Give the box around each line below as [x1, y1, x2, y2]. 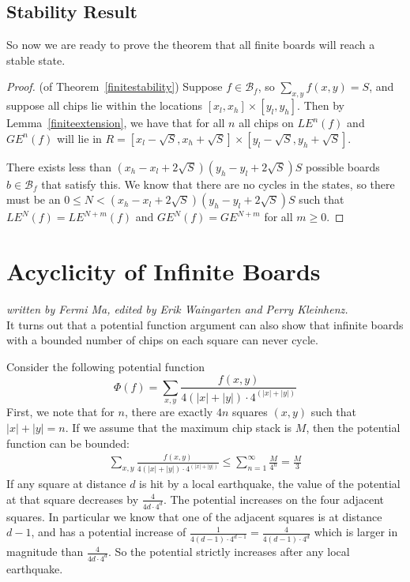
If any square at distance [6, 475, 126, 492]
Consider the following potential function [6, 358, 205, 374]
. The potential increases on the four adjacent [163, 490, 384, 507]
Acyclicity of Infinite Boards [6, 255, 321, 287]
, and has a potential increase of [31, 524, 186, 540]
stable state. [6, 51, 66, 68]
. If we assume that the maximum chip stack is [65, 419, 292, 435]
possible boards [306, 158, 380, 175]
